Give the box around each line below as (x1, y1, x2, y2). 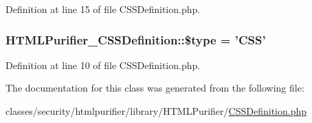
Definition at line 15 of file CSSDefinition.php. (5, 2, 201, 16)
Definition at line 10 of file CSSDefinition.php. (5, 57, 201, 72)
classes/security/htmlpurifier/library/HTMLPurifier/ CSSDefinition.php (5, 104, 307, 118)
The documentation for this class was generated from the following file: (5, 81, 304, 95)
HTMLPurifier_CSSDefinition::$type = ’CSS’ (5, 31, 266, 48)
